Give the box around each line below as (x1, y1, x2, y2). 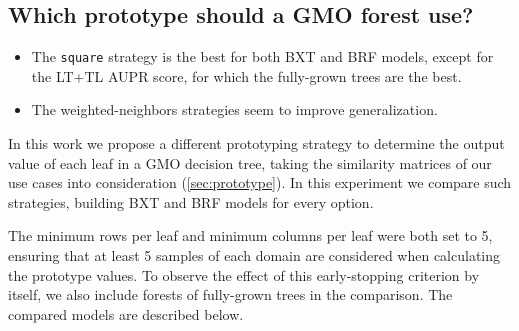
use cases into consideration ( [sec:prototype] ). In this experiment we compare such (8, 172, 512, 193)
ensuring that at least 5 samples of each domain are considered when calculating (8, 245, 501, 266)
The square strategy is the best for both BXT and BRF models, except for (31, 46, 494, 67)
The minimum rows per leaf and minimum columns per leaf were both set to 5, (8, 225, 493, 246)
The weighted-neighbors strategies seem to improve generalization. (31, 99, 438, 120)
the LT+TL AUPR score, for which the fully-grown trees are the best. (31, 65, 462, 86)
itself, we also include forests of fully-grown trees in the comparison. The (8, 284, 453, 305)
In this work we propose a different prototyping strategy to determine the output (8, 133, 505, 154)
